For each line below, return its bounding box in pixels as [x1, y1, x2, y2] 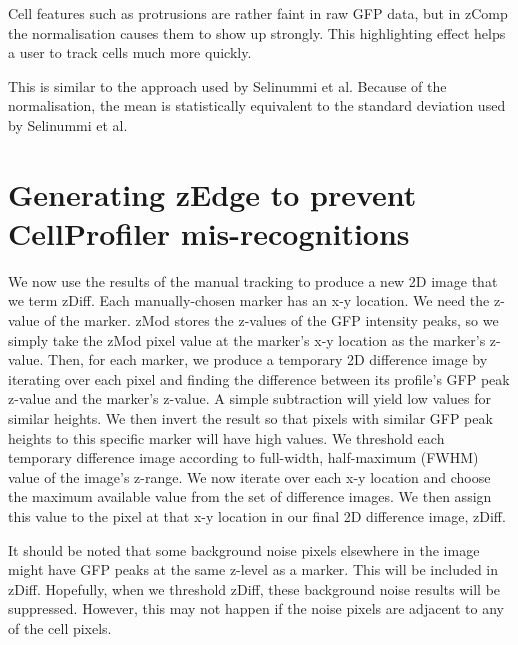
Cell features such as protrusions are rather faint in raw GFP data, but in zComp [8, 3, 508, 23]
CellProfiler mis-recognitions [8, 212, 410, 253]
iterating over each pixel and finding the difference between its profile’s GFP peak [8, 368, 510, 389]
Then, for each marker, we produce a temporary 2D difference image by [48, 349, 488, 370]
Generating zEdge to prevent [8, 173, 417, 214]
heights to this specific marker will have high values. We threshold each [8, 427, 445, 448]
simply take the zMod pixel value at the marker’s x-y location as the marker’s [8, 329, 486, 350]
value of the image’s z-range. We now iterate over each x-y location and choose [8, 466, 491, 487]
